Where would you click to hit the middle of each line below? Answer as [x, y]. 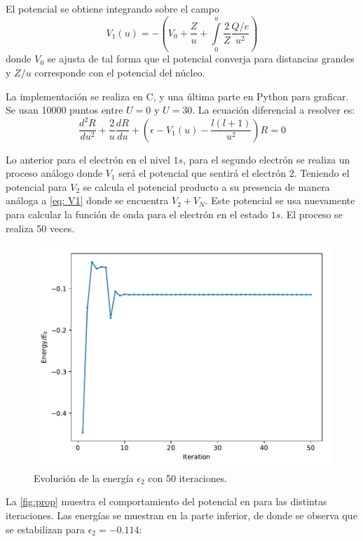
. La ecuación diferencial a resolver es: [274, 110]
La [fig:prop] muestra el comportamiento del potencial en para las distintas [166, 501]
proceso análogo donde [54, 173]
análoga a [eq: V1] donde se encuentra [87, 200]
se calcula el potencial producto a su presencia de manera [206, 186]
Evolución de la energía [84, 477]
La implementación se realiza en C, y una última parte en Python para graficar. [177, 96]
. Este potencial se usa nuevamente [280, 200]
